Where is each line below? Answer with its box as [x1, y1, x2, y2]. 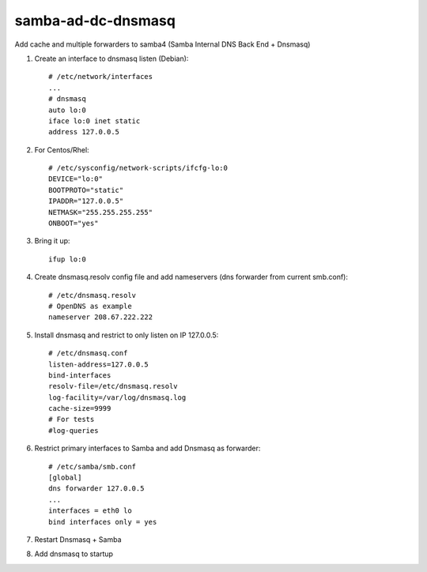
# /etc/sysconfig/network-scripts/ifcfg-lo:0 [48, 164, 229, 173]
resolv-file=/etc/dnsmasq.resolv [48, 382, 178, 391]
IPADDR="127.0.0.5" [48, 197, 124, 205]
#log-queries [48, 426, 99, 435]
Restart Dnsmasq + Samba [34, 535, 122, 544]
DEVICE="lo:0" [48, 175, 103, 183]
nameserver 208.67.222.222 [48, 313, 153, 322]
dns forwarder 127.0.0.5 [48, 484, 145, 493]
